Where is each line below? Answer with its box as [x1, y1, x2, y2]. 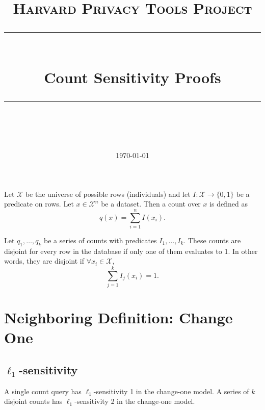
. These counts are [183, 235, 241, 245]
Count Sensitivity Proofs [44, 66, 221, 87]
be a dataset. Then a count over [101, 198, 201, 209]
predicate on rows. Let [4, 198, 74, 209]
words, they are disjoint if [4, 255, 84, 266]
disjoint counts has [4, 396, 63, 406]
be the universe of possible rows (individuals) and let [25, 188, 191, 199]
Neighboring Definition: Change [4, 307, 233, 328]
